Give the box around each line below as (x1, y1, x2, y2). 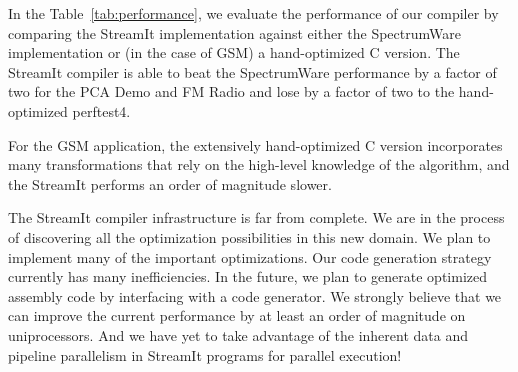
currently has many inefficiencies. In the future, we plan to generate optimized (8, 266, 488, 287)
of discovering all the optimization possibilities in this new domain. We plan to (8, 226, 491, 247)
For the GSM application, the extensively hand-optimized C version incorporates (8, 134, 503, 155)
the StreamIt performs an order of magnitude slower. (8, 173, 332, 194)
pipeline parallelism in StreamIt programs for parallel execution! (8, 344, 402, 365)
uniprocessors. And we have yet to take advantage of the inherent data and (8, 324, 468, 345)
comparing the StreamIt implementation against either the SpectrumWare (8, 22, 461, 43)
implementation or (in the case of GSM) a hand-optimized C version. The (8, 42, 460, 63)
